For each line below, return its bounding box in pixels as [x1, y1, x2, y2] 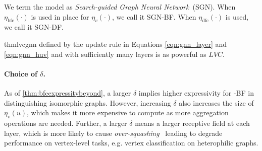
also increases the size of [179, 97, 254, 108]
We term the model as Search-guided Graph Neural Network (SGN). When [4, 2, 236, 12]
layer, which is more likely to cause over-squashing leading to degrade [4, 127, 223, 138]
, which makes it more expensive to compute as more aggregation [27, 107, 229, 118]
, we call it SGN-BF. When [112, 11, 196, 22]
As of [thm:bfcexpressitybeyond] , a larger [4, 87, 131, 98]
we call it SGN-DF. [4, 22, 64, 32]
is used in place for [31, 11, 89, 22]
